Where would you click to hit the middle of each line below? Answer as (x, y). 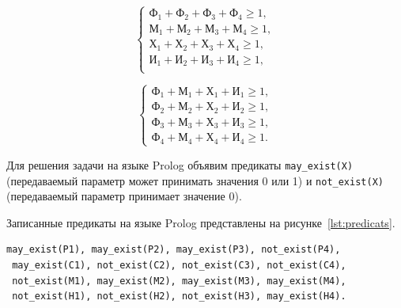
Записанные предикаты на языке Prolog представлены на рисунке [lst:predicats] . (201, 222)
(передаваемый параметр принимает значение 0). (124, 196)
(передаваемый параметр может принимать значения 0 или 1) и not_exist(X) (195, 180)
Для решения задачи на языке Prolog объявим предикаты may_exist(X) (180, 164)
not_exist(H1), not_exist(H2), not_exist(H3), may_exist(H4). (179, 297)
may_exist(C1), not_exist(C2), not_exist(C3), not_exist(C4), (179, 265)
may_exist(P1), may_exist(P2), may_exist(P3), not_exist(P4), (174, 250)
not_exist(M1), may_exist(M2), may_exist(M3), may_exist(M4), (179, 281)
